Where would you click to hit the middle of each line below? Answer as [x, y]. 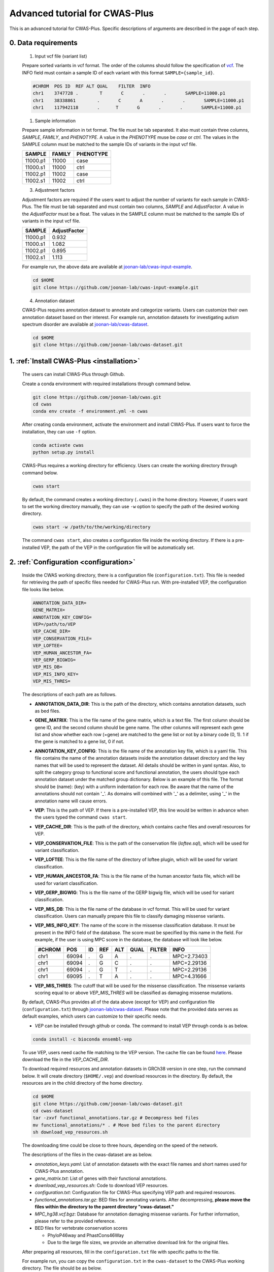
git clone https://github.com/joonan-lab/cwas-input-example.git [116, 287]
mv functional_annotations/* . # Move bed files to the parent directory [126, 1125]
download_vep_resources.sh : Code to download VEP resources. [101, 1185]
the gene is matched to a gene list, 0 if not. [79, 742]
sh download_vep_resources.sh [70, 1132]
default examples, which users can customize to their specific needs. [94, 1016]
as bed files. [47, 711]
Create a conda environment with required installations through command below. [107, 384]
